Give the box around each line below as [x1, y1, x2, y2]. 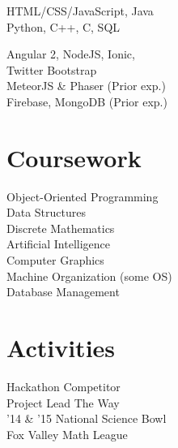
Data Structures [6, 204, 86, 221]
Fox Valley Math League [6, 425, 128, 442]
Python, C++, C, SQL [6, 18, 121, 35]
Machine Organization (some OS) [6, 267, 172, 284]
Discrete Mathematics [6, 219, 115, 236]
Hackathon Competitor [6, 377, 121, 394]
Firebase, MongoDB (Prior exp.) [6, 93, 167, 110]
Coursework [6, 140, 142, 174]
